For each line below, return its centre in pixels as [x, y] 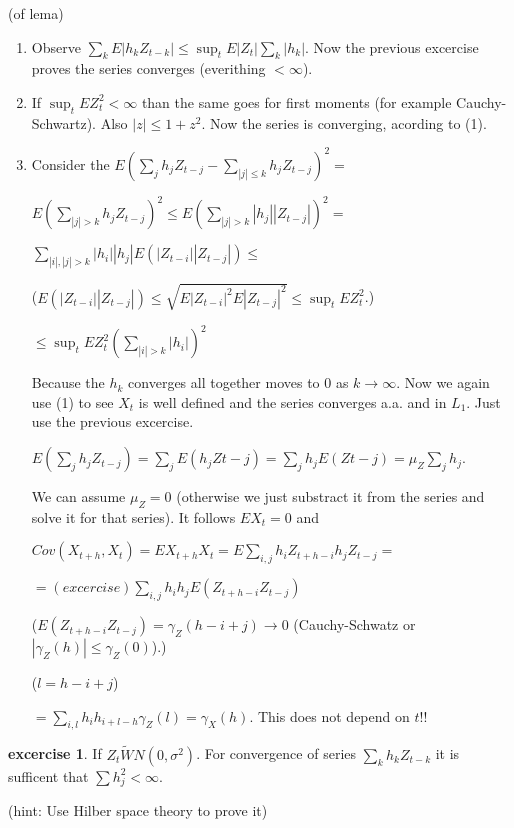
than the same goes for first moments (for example [296, 101]
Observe [56, 46]
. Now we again [443, 382]
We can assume [78, 496]
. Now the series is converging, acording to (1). [344, 122]
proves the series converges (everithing [148, 68]
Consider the [70, 163]
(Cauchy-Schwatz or [354, 624]
